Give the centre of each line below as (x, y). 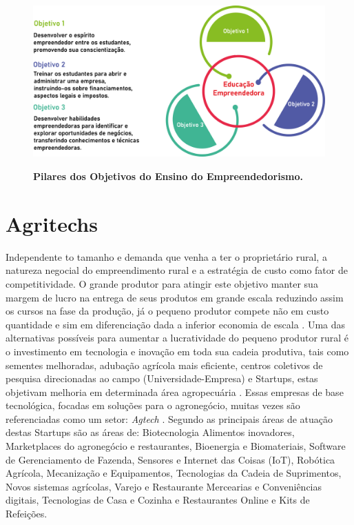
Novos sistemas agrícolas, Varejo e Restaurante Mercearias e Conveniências (164, 486)
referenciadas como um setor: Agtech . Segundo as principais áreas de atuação (169, 418)
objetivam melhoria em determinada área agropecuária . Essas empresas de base (175, 392)
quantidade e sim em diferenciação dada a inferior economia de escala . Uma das (176, 324)
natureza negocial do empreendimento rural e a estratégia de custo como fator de (177, 270)
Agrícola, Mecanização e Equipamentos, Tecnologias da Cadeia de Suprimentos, (174, 473)
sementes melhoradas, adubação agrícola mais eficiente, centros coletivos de (164, 365)
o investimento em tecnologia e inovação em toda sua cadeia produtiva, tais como (177, 351)
